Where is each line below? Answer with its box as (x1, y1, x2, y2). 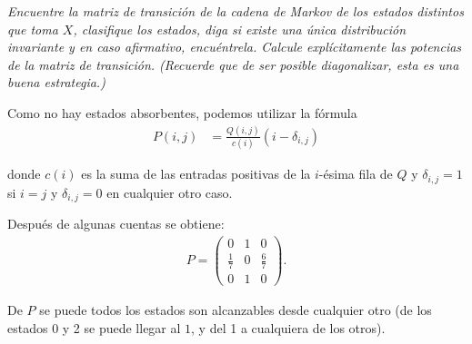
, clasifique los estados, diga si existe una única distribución (73, 19, 407, 38)
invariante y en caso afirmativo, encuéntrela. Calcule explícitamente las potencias (7, 37, 462, 56)
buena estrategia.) (7, 73, 105, 92)
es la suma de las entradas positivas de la (81, 164, 311, 183)
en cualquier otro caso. (106, 182, 233, 201)
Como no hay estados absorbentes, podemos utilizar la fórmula (7, 103, 357, 122)
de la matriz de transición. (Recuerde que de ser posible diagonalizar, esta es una (7, 54, 459, 74)
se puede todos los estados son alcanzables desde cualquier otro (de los (39, 300, 432, 319)
